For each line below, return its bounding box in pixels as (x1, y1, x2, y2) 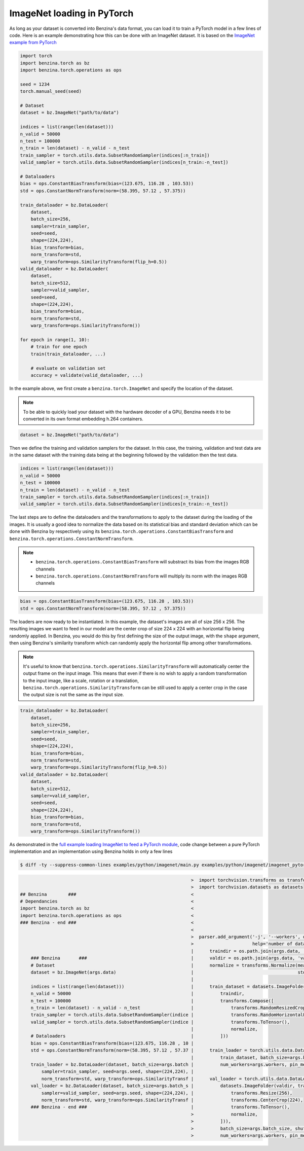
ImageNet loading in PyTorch (9, 8, 134, 19)
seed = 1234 (20, 81, 50, 87)
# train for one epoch (30, 344, 87, 350)
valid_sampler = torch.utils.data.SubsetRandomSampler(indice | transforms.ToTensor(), (30, 1019, 290, 1025)
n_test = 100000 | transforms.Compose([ (30, 998, 274, 1003)
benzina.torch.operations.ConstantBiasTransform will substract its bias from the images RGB (35, 559, 249, 565)
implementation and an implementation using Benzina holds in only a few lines (9, 848, 173, 854)
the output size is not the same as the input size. (23, 692, 124, 698)
